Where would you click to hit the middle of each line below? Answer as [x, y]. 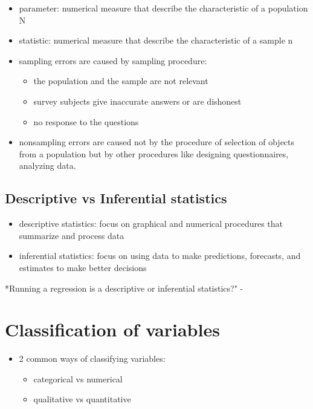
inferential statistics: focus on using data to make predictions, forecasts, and [160, 256]
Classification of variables [112, 329]
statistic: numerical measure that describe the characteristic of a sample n [156, 40]
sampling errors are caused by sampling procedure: [113, 60]
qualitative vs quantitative [82, 399]
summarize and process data [72, 235]
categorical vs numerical [78, 378]
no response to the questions [86, 121]
